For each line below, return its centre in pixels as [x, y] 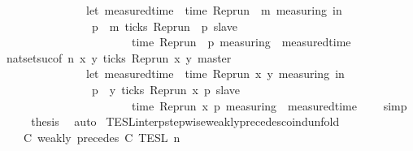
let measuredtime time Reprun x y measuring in [215, 73]
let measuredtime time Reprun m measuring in [214, 10]
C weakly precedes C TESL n [102, 137]
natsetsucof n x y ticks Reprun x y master [119, 57]
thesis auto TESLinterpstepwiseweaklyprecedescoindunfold [185, 121]
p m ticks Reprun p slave [164, 26]
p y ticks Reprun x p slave [166, 89]
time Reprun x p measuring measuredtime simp [269, 105]
